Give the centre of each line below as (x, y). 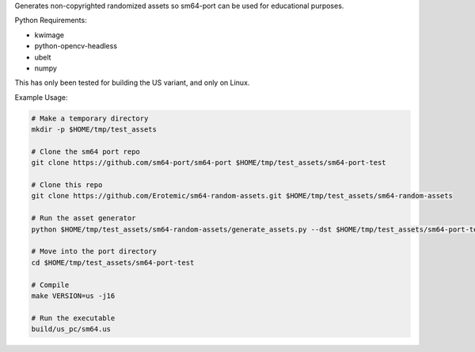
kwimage (49, 35)
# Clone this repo (67, 185)
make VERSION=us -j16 (73, 296)
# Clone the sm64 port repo (85, 151)
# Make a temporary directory (90, 118)
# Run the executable (73, 318)
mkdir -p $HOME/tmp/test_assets (94, 130)
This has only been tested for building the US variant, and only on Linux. (132, 82)
